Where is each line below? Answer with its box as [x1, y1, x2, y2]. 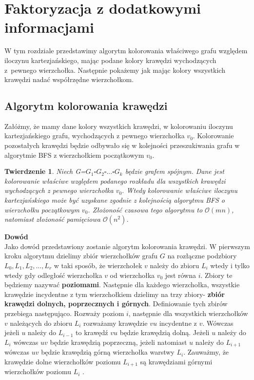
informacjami [4, 17, 95, 37]
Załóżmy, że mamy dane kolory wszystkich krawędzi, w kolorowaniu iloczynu [4, 121, 233, 131]
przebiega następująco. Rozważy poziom [4, 308, 124, 318]
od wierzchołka [110, 270, 155, 280]
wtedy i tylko [210, 260, 250, 271]
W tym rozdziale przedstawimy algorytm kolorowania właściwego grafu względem [4, 45, 248, 56]
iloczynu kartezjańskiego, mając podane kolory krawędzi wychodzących [4, 55, 216, 65]
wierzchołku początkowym [4, 204, 79, 214]
